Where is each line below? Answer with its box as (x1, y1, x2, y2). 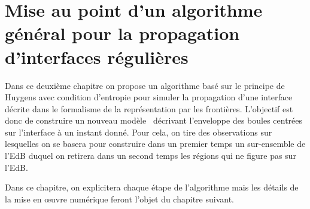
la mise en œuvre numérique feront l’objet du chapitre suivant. (5, 192, 234, 205)
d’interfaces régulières (5, 44, 189, 69)
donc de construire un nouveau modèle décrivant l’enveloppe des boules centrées (5, 114, 303, 127)
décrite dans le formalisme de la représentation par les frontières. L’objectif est (5, 102, 293, 115)
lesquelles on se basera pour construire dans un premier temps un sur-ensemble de (5, 137, 306, 150)
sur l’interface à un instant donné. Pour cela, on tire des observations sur (5, 125, 272, 138)
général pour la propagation (5, 21, 240, 45)
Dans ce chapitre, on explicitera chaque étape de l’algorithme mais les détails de (5, 181, 299, 193)
